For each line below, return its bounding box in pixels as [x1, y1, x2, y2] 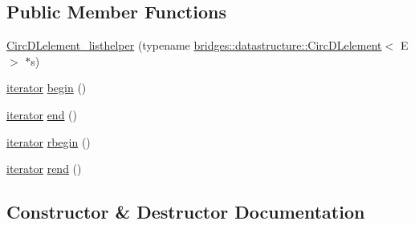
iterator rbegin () [6, 133, 91, 150]
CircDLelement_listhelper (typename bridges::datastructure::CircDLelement [6, 37, 382, 54]
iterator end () [6, 106, 78, 123]
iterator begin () [6, 79, 87, 96]
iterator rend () [6, 160, 82, 177]
